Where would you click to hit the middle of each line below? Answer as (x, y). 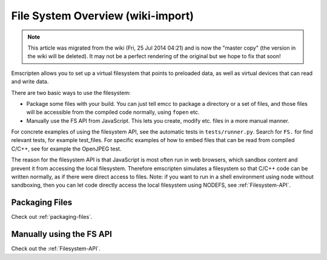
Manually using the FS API (61, 234)
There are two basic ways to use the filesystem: (71, 93)
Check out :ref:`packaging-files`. (52, 217)
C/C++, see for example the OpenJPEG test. (66, 149)
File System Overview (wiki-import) (102, 16)
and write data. (30, 82)
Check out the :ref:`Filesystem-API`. (56, 249)
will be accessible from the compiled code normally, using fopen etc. (113, 112)
